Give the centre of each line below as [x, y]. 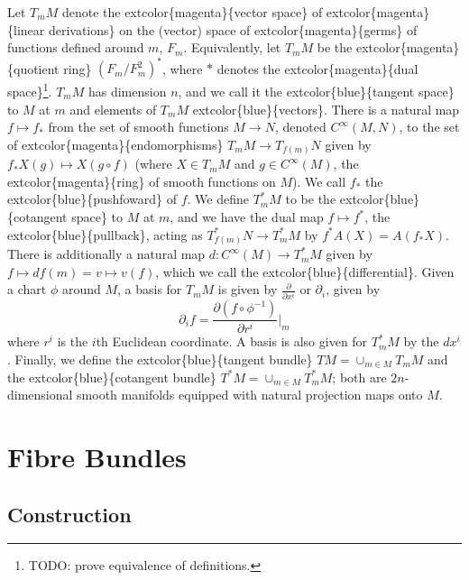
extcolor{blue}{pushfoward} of [92, 199]
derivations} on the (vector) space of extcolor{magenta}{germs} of [233, 29]
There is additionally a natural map [106, 254]
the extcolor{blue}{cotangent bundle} [112, 377]
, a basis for [150, 289]
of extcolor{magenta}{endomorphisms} [115, 144]
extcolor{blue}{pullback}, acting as [105, 234]
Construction [69, 514]
